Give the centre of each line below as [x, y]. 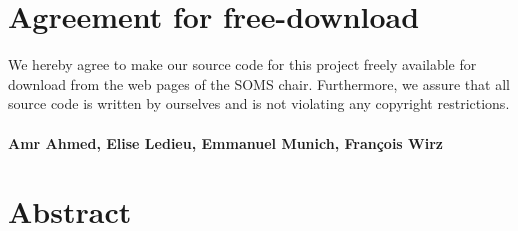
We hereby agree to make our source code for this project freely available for [242, 64]
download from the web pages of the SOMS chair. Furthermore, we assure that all [259, 83]
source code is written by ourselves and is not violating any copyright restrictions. [259, 103]
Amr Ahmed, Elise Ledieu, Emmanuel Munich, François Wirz [225, 142]
